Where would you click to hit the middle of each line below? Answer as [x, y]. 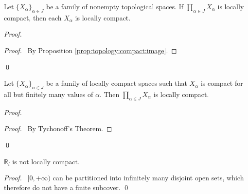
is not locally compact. [46, 161]
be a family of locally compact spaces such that [116, 83]
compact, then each [33, 17]
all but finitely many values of [49, 94]
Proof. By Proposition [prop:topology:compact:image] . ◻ [90, 50]
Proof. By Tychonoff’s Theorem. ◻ [58, 128]
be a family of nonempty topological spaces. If [115, 6]
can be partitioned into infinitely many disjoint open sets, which [148, 178]
